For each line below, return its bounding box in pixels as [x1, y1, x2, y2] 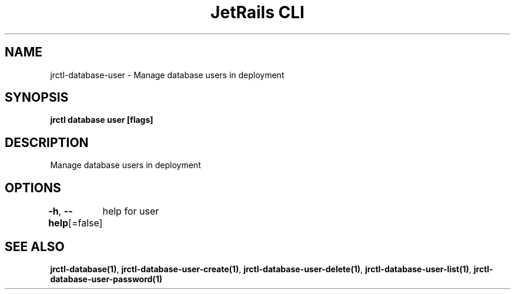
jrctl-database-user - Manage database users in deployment [50, 69, 285, 80]
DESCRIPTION [5, 135, 89, 150]
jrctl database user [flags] [50, 115, 153, 125]
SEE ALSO [5, 239, 65, 254]
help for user [102, 205, 159, 218]
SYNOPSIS [5, 90, 69, 105]
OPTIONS [5, 180, 61, 195]
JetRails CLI [210, 2, 305, 22]
